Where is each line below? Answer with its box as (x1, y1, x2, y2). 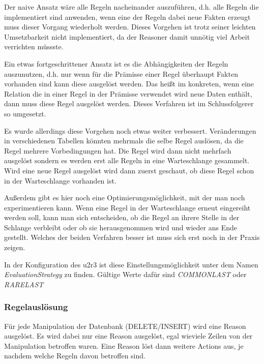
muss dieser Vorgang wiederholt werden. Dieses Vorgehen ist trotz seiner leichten (4, 21, 256, 32)
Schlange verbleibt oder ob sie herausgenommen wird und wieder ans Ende (4, 222, 237, 232)
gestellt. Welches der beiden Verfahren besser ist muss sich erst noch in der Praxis (4, 232, 260, 242)
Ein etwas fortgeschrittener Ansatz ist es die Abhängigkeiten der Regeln (4, 58, 228, 69)
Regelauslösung (4, 300, 68, 313)
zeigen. (4, 242, 25, 253)
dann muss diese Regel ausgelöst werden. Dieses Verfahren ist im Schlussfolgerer (4, 98, 254, 109)
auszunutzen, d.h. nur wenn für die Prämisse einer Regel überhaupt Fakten (4, 68, 238, 79)
